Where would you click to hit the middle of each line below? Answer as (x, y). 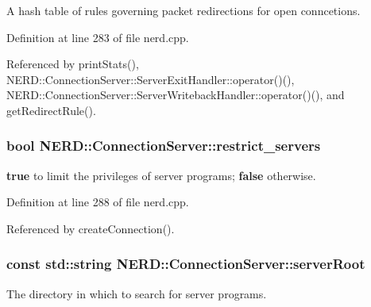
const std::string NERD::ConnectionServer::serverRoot (186, 264)
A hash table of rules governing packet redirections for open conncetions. (184, 10)
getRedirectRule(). (51, 110)
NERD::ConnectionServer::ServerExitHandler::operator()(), (151, 79)
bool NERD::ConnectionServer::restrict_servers (164, 146)
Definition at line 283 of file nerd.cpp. (98, 37)
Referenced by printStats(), (73, 64)
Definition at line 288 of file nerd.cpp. (98, 202)
